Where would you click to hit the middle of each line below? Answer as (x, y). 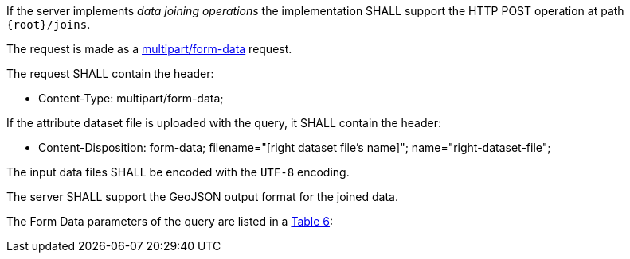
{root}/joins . (49, 24)
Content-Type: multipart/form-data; (131, 98)
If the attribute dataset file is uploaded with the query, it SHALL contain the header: (224, 123)
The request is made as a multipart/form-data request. (149, 49)
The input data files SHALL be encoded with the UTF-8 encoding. (178, 172)
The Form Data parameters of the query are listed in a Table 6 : (170, 221)
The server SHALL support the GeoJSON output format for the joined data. (202, 197)
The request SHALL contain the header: (110, 73)
